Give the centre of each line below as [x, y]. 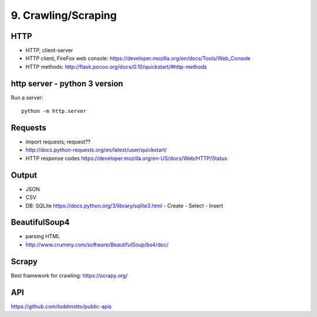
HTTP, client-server [49, 51]
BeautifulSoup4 [40, 223]
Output [24, 175]
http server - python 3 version [67, 83]
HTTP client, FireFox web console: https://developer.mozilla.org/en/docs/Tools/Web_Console [138, 58]
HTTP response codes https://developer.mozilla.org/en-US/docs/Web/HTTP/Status [126, 158]
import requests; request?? [58, 142]
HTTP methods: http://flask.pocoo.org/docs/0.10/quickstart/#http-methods [116, 66]
